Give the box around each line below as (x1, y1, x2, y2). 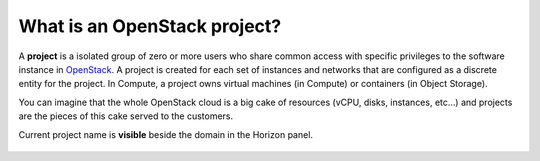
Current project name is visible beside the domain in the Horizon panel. (18, 128, 314, 140)
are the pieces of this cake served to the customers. (18, 110, 234, 122)
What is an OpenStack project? (18, 15, 282, 37)
